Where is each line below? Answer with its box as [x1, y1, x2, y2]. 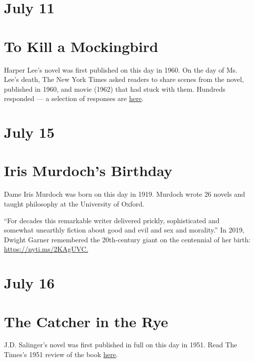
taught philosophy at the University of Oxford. [4, 198, 145, 208]
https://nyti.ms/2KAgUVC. [4, 244, 88, 254]
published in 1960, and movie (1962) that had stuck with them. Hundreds [4, 83, 226, 94]
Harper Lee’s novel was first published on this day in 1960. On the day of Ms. [4, 64, 237, 75]
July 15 [4, 122, 55, 142]
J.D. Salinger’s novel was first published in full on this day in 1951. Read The [4, 339, 237, 350]
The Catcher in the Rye [4, 311, 168, 331]
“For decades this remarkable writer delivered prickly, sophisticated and [4, 215, 220, 225]
